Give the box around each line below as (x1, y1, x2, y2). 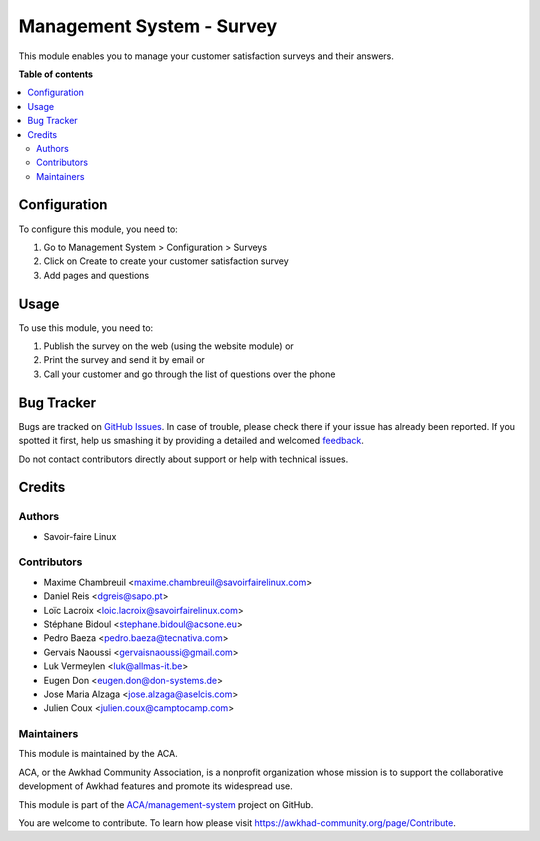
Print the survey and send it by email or (43, 354, 205, 366)
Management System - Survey (18, 15, 278, 37)
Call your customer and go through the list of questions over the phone (43, 368, 336, 380)
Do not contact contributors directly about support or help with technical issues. (18, 453, 349, 465)
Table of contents (18, 68, 94, 80)
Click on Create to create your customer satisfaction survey (43, 255, 289, 267)
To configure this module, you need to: (18, 223, 179, 235)
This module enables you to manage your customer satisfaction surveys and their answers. (18, 50, 395, 62)
